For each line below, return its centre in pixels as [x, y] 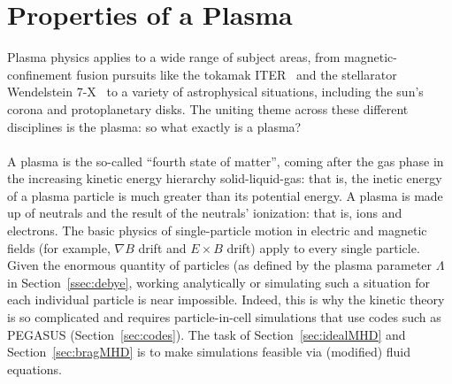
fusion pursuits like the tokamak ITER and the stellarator [237, 74]
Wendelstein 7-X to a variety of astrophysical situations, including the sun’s [215, 92]
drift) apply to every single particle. [323, 247]
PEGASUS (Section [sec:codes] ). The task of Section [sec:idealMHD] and [207, 334]
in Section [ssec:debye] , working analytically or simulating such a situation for [219, 282]
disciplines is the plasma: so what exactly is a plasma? [154, 126]
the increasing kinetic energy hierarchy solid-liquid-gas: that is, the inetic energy [225, 178]
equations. [34, 369]
